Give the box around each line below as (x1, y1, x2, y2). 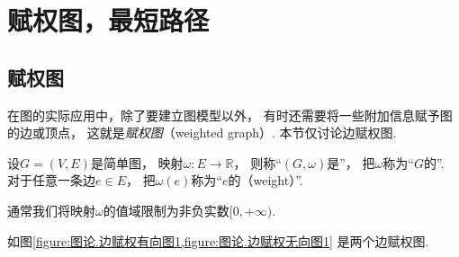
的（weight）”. (228, 171, 303, 190)
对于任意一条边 (7, 171, 95, 190)
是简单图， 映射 (90, 153, 184, 172)
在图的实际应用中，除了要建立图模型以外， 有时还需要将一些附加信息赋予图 (7, 105, 453, 124)
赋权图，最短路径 (7, 2, 210, 39)
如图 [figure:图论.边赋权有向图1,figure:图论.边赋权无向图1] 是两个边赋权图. (7, 231, 429, 250)
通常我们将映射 (7, 200, 95, 219)
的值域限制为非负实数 (103, 200, 229, 219)
